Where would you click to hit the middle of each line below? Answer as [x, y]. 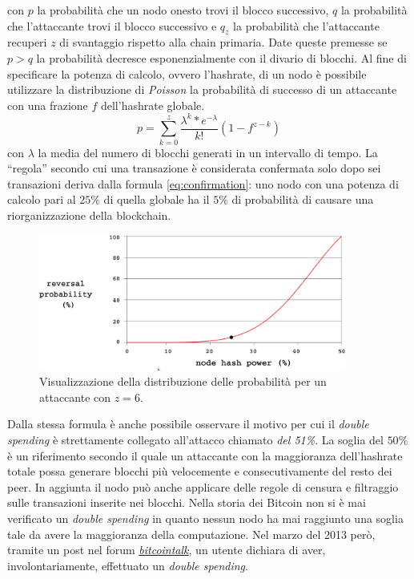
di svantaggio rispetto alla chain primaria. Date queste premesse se [223, 42]
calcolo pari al [42, 199]
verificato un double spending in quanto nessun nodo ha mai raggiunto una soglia [205, 518]
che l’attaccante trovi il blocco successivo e [112, 25]
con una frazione [48, 105]
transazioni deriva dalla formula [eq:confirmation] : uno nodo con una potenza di [203, 183]
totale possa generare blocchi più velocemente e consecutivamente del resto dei [200, 471]
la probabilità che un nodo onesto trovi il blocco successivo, [183, 10]
